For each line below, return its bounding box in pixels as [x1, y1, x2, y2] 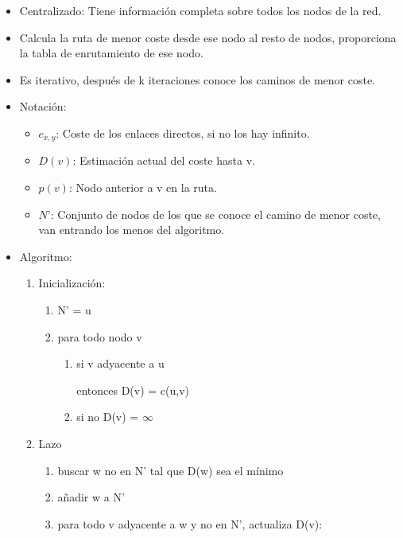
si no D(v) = [76, 408, 139, 425]
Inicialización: [38, 275, 106, 291]
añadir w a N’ [57, 489, 125, 505]
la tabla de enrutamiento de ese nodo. [19, 45, 203, 61]
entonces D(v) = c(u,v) [76, 381, 190, 398]
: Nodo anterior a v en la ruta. [68, 179, 217, 196]
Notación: [19, 98, 67, 115]
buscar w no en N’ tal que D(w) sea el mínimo [57, 462, 284, 478]
